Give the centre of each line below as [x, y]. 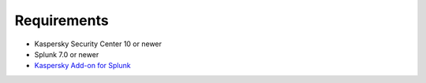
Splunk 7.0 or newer [67, 54]
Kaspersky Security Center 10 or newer [98, 44]
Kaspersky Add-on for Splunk [82, 66]
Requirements [62, 20]
